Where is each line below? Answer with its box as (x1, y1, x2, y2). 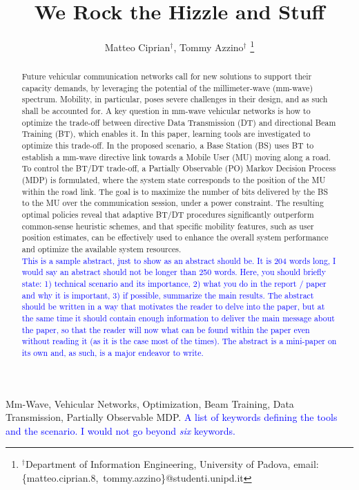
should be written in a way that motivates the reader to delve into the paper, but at (21, 301, 325, 312)
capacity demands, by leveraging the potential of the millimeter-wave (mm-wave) (21, 82, 313, 93)
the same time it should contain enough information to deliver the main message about (21, 312, 335, 323)
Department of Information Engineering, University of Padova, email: (25, 457, 319, 471)
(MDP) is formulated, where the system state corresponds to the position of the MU (21, 174, 326, 186)
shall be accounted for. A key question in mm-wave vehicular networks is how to (21, 105, 311, 117)
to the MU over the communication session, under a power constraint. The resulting (21, 197, 324, 209)
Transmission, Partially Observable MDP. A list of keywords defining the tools (6, 410, 338, 424)
